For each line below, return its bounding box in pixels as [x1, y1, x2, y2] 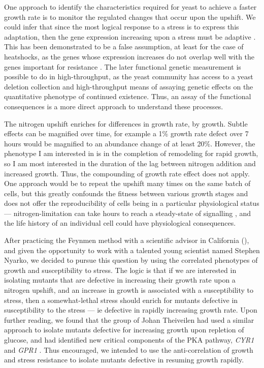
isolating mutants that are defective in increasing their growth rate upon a [4, 274, 236, 285]
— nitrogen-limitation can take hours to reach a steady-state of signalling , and [4, 207, 251, 218]
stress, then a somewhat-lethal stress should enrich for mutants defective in [4, 294, 238, 305]
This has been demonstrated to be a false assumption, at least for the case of [4, 41, 244, 52]
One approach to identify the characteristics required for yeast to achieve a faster [4, 2, 257, 12]
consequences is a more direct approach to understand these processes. [4, 101, 223, 111]
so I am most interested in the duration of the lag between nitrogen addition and [4, 158, 256, 168]
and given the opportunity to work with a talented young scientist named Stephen [4, 244, 260, 255]
